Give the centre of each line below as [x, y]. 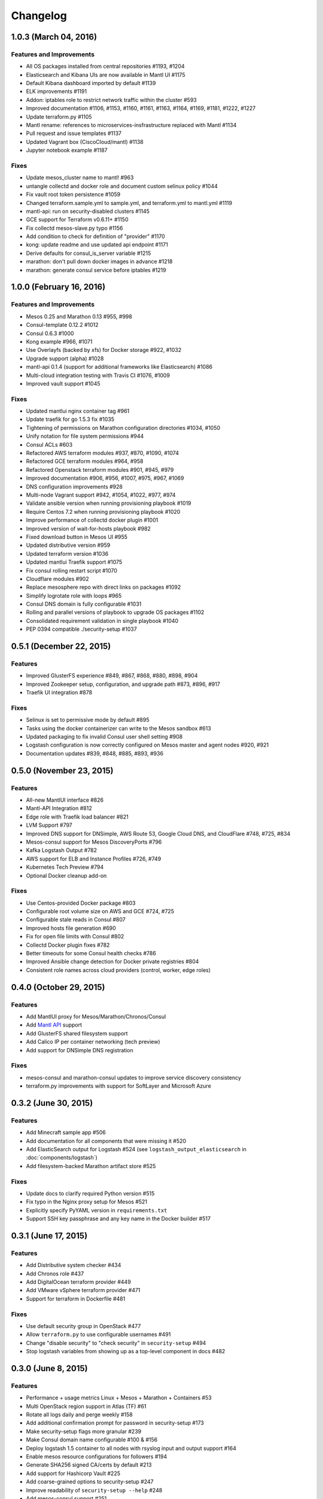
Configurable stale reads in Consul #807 [76, 920]
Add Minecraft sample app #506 [66, 1133]
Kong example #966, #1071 [59, 341]
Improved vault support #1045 [63, 383]
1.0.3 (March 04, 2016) [54, 37]
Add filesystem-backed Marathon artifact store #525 [91, 1166]
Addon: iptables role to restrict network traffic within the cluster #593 [111, 100]
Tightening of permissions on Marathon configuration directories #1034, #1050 [123, 428]
